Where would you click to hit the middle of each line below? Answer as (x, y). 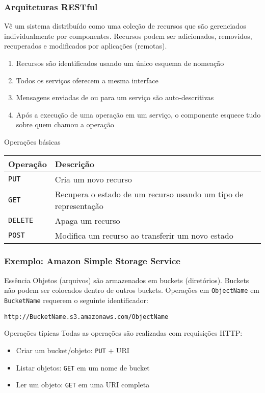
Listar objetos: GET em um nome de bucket (83, 367)
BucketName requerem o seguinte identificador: (76, 300)
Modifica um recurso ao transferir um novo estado (144, 235)
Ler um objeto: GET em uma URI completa (83, 385)
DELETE (21, 221)
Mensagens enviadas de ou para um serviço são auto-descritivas (115, 97)
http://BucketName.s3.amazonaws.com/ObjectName (86, 317)
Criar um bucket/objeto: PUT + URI (73, 350)
